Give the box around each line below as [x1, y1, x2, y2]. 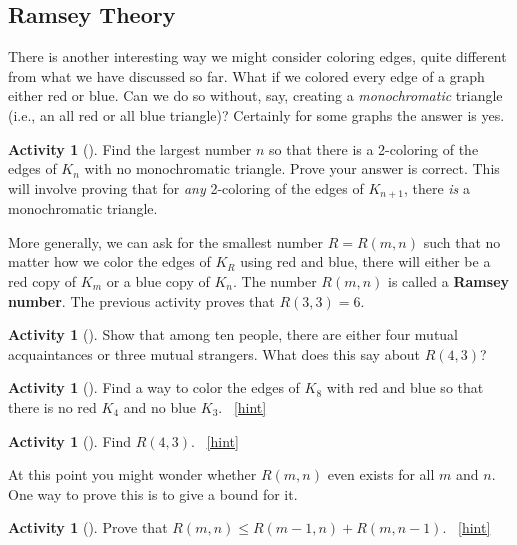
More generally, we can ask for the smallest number [8, 231, 323, 252]
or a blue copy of [106, 271, 210, 291]
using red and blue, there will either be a [240, 251, 491, 272]
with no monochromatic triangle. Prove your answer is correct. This [84, 158, 500, 179]
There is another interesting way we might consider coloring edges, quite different [8, 46, 507, 67]
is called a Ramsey [388, 271, 510, 291]
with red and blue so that [326, 377, 484, 398]
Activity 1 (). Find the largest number [8, 138, 252, 159]
